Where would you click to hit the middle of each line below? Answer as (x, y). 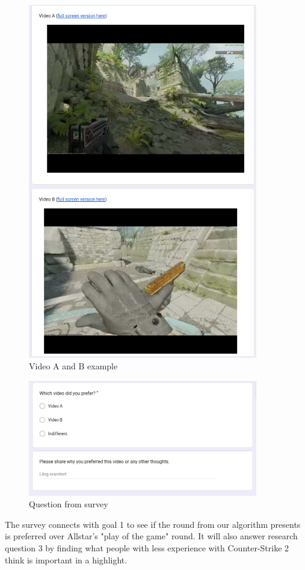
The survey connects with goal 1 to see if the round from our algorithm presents (153, 524)
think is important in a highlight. (66, 559)
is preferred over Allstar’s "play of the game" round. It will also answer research (151, 536)
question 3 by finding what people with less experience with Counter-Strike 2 (147, 548)
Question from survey (69, 504)
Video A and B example (73, 366)
